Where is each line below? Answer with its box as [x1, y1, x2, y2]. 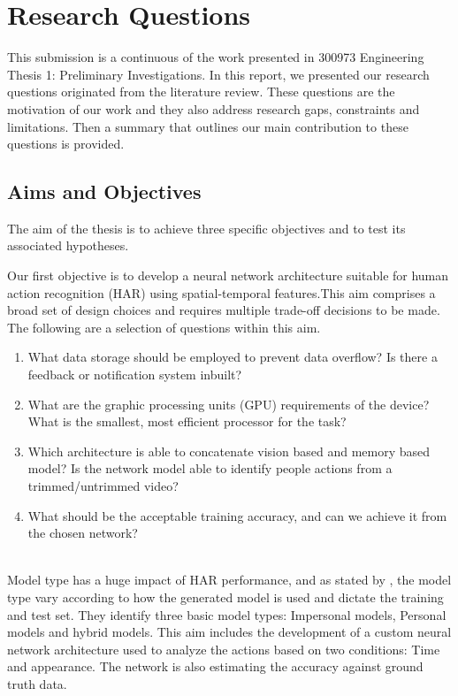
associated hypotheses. [7, 236, 129, 255]
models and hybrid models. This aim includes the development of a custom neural [7, 623, 452, 641]
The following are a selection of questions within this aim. [7, 317, 321, 336]
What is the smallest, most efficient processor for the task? [27, 412, 347, 431]
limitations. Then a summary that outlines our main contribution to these [7, 117, 408, 135]
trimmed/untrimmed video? [27, 477, 179, 495]
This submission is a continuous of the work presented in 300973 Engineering [7, 48, 424, 66]
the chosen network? [27, 524, 138, 542]
